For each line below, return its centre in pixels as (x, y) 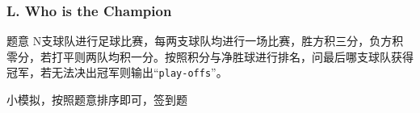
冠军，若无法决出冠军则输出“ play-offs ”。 (117, 72)
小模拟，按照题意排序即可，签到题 (97, 100)
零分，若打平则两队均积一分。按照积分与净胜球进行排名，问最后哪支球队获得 (210, 56)
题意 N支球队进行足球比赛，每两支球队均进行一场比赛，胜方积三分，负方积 (205, 41)
